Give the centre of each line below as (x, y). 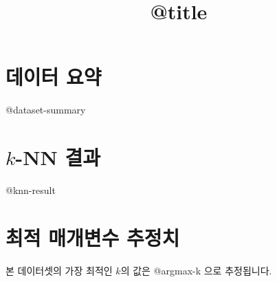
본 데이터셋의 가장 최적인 (59, 270)
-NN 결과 (58, 157)
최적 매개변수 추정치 (93, 237)
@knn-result (31, 190)
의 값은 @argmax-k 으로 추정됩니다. (196, 270)
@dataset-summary (46, 110)
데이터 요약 (54, 77)
